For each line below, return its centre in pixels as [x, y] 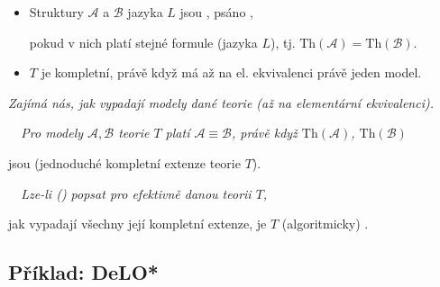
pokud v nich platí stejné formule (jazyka [143, 42]
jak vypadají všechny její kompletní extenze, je [137, 224]
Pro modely [52, 133]
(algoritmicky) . [325, 224]
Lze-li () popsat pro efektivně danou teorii [136, 193]
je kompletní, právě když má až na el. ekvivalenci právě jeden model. [231, 72]
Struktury [56, 12]
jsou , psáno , [216, 12]
